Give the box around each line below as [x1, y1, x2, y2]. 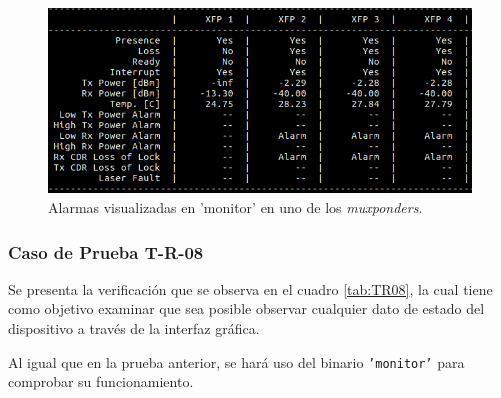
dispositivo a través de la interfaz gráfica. [8, 318, 260, 339]
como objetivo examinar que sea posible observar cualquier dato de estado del [8, 298, 485, 319]
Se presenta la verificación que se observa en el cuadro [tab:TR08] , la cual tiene [8, 278, 493, 299]
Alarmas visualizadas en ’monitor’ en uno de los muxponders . [48, 197, 423, 218]
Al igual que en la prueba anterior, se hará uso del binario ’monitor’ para [8, 351, 465, 372]
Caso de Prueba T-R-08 [8, 239, 204, 264]
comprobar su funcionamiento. [8, 371, 194, 392]
